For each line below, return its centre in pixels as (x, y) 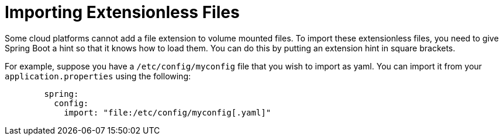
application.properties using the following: (98, 76)
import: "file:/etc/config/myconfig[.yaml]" (168, 112)
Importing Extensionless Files (122, 12)
